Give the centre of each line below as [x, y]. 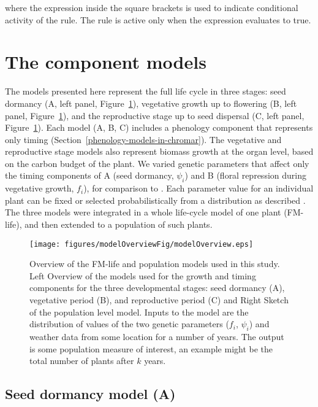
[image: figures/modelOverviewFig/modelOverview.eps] [142, 244]
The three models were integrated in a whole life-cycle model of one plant [143, 212]
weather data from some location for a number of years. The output [157, 337]
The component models [106, 62]
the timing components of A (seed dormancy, [89, 175]
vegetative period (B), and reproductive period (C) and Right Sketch [159, 300]
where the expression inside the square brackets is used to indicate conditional [152, 7]
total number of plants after [82, 361]
